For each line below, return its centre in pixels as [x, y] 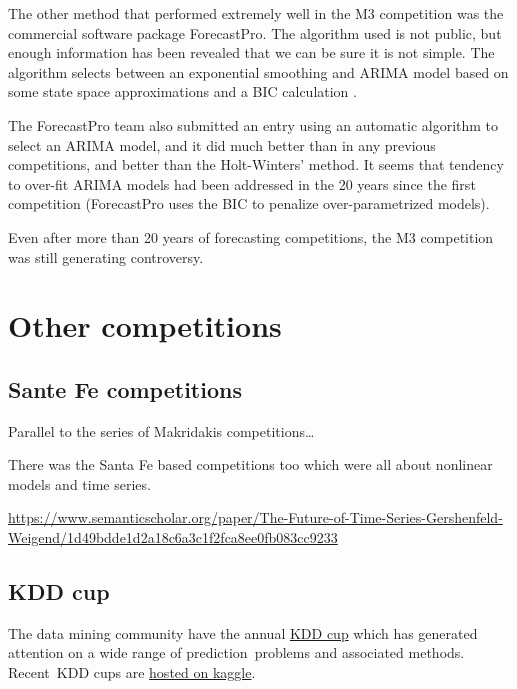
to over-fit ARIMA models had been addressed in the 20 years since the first [242, 183]
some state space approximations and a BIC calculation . [182, 91]
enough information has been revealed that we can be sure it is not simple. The [251, 52]
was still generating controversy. [106, 256]
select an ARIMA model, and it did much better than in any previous [222, 144]
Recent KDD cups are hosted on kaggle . [132, 672]
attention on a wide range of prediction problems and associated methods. [236, 652]
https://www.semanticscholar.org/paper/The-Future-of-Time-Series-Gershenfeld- [255, 517]
